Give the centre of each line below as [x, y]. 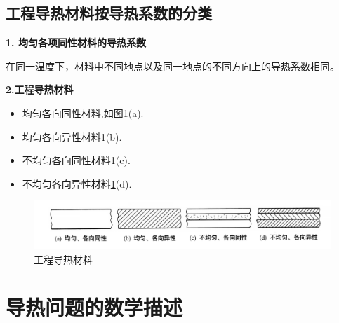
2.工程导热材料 [40, 89]
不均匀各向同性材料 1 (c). [76, 160]
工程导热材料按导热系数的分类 [109, 13]
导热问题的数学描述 [94, 307]
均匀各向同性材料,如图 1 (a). [83, 112]
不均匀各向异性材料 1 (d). [77, 183]
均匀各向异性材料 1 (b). [72, 136]
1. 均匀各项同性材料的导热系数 [76, 42]
